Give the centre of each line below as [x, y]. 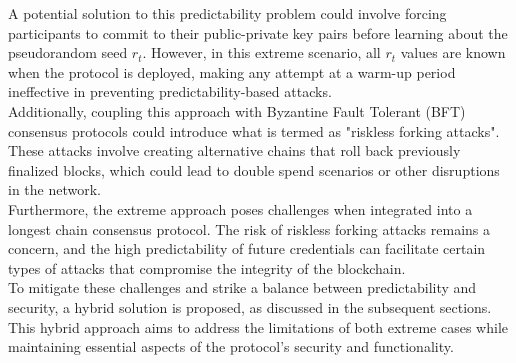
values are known [453, 52]
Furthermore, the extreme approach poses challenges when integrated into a [240, 208]
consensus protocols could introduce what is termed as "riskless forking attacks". [254, 130]
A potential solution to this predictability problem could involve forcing [227, 13]
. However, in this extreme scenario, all [261, 52]
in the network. [54, 189]
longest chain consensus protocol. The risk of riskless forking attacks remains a [249, 228]
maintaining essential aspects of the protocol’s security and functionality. [231, 346]
